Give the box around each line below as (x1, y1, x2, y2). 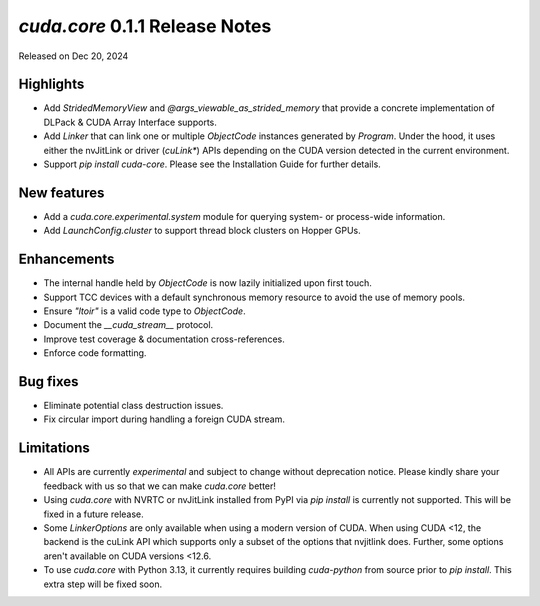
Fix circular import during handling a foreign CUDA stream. (43, 413, 285, 425)
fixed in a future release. (43, 508, 144, 520)
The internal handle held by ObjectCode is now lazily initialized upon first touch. (43, 277, 372, 289)
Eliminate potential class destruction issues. (43, 400, 224, 412)
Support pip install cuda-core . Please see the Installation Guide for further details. (43, 158, 382, 170)
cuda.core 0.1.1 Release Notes (18, 15, 272, 37)
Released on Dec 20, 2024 (18, 50, 129, 62)
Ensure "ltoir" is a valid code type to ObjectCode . (43, 305, 246, 317)
